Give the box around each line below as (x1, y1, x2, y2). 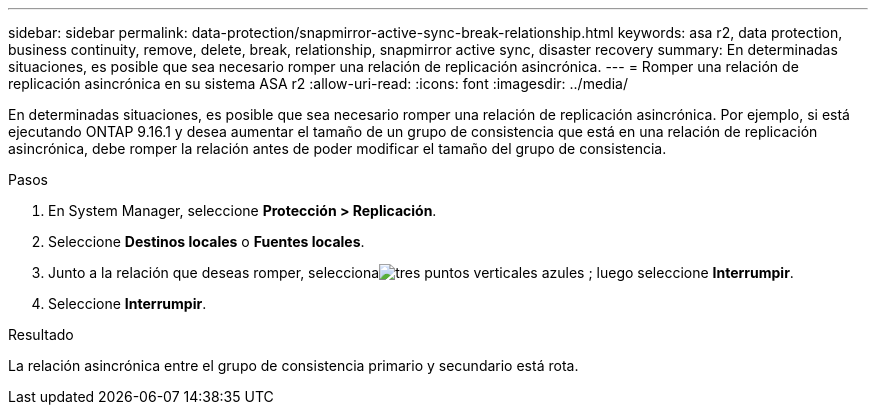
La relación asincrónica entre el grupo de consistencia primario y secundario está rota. (8, 357, 579, 374)
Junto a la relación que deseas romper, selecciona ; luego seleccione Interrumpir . (48, 264, 794, 281)
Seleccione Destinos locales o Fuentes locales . (48, 233, 365, 250)
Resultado (8, 326, 74, 343)
